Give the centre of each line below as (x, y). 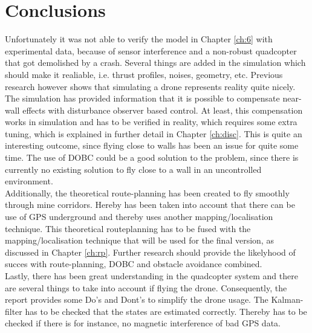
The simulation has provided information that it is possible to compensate (142, 98)
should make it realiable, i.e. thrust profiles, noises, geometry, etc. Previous (144, 74)
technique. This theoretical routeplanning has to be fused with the (128, 228)
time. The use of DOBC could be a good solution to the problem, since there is (152, 157)
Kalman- (287, 299)
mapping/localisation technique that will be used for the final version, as (139, 240)
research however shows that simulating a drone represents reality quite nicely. (150, 86)
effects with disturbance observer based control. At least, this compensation (163, 110)
